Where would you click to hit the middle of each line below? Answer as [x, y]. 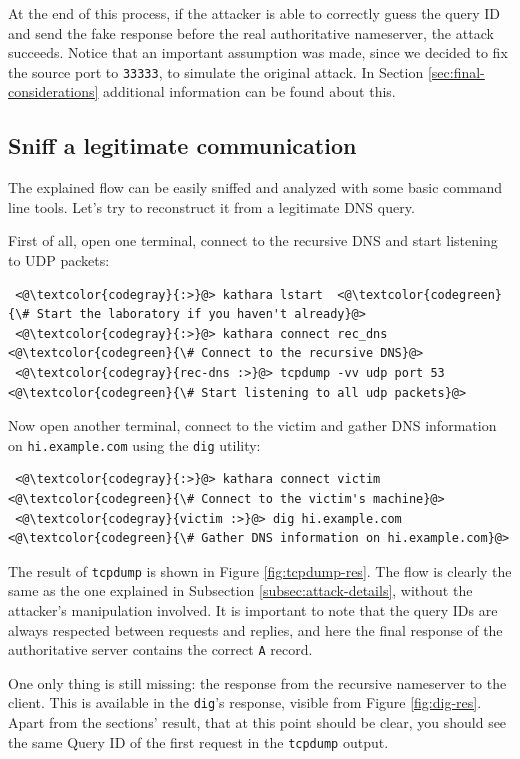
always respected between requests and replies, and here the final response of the [255, 629]
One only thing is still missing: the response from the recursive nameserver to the [257, 682]
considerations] [53, 91]
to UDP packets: [59, 260]
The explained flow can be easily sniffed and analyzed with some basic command [255, 187]
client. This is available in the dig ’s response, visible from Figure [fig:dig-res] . [245, 702]
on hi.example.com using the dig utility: [134, 444]
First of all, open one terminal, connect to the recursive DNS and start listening [253, 240]
